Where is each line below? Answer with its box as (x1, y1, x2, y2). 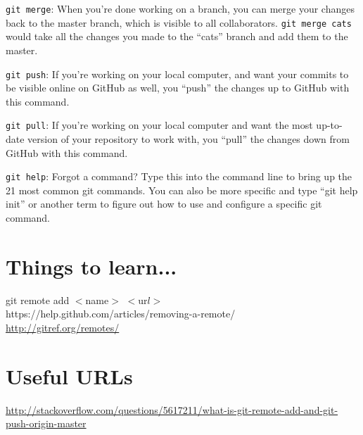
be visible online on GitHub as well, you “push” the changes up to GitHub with (6, 80, 350, 95)
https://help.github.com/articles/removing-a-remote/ (6, 306, 236, 321)
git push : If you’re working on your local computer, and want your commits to (6, 66, 349, 81)
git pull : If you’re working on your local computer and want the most (6, 118, 313, 132)
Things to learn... (6, 251, 177, 280)
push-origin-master (6, 416, 87, 431)
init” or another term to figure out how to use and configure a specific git (6, 196, 322, 211)
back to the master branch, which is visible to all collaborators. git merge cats (6, 15, 352, 30)
